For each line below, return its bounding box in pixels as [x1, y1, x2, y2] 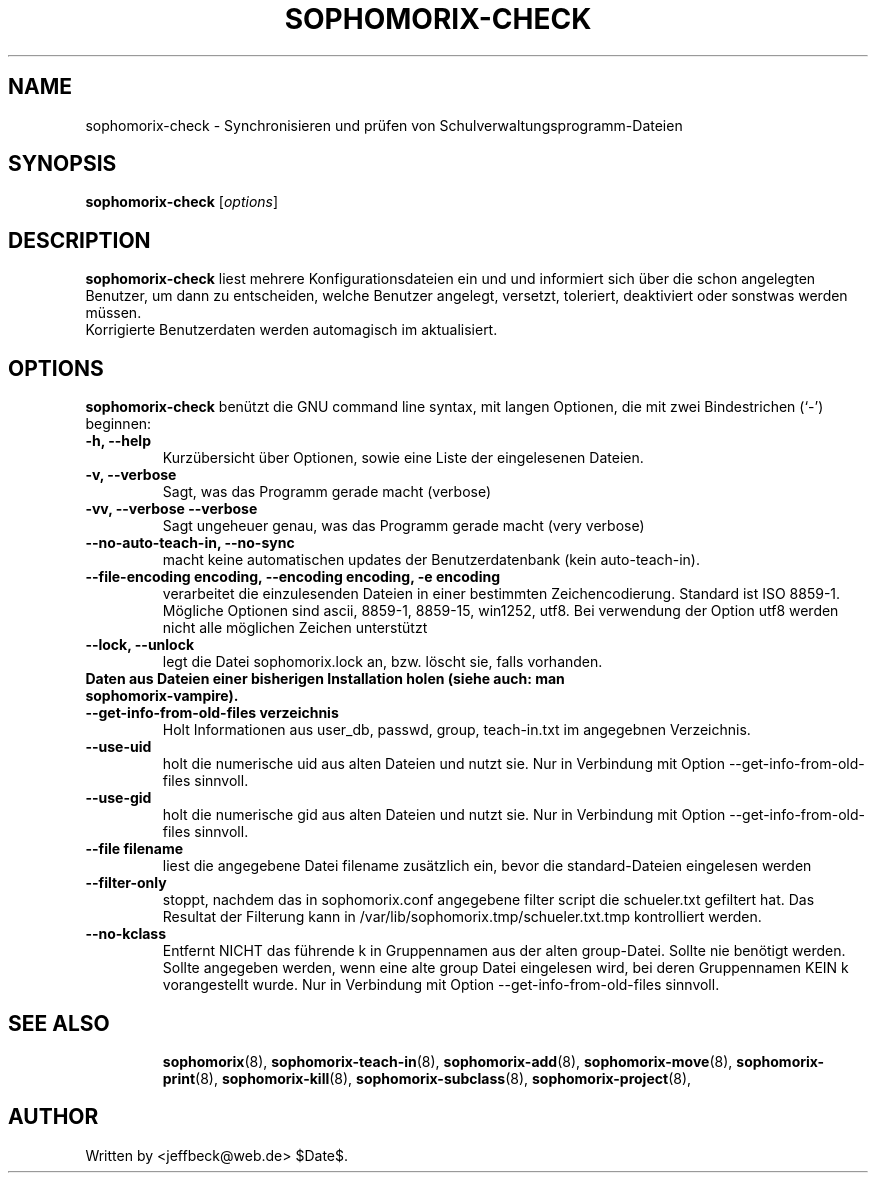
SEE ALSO [8, 1010, 110, 1036]
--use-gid [85, 789, 152, 807]
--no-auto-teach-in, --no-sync [85, 534, 295, 552]
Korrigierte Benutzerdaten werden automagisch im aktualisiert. [85, 321, 498, 339]
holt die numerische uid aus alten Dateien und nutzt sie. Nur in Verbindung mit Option [162, 755, 725, 773]
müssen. [85, 304, 142, 322]
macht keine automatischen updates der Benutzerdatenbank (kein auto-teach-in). [162, 551, 701, 569]
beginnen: [85, 415, 152, 433]
